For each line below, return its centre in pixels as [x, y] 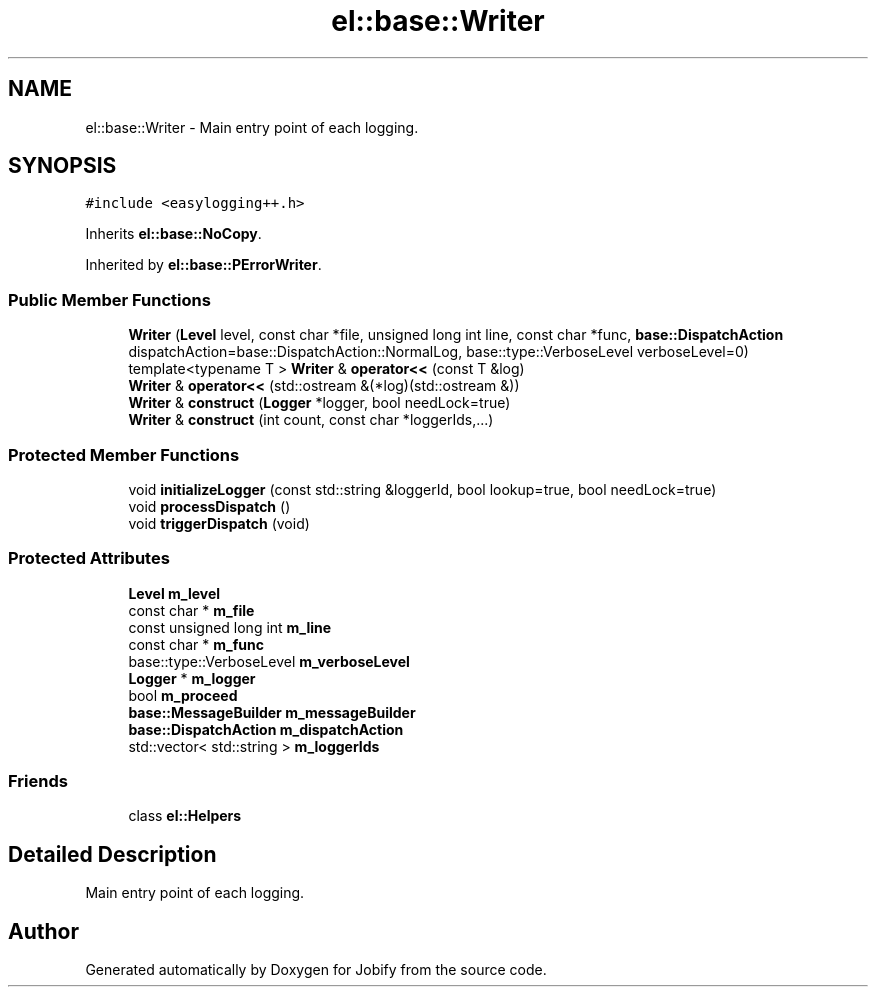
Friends [38, 781]
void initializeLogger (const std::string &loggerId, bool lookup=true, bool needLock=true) [422, 489]
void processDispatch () [209, 506]
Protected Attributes [89, 558]
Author [43, 931]
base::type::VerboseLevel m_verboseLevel [269, 661]
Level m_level [174, 593]
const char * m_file [191, 610]
